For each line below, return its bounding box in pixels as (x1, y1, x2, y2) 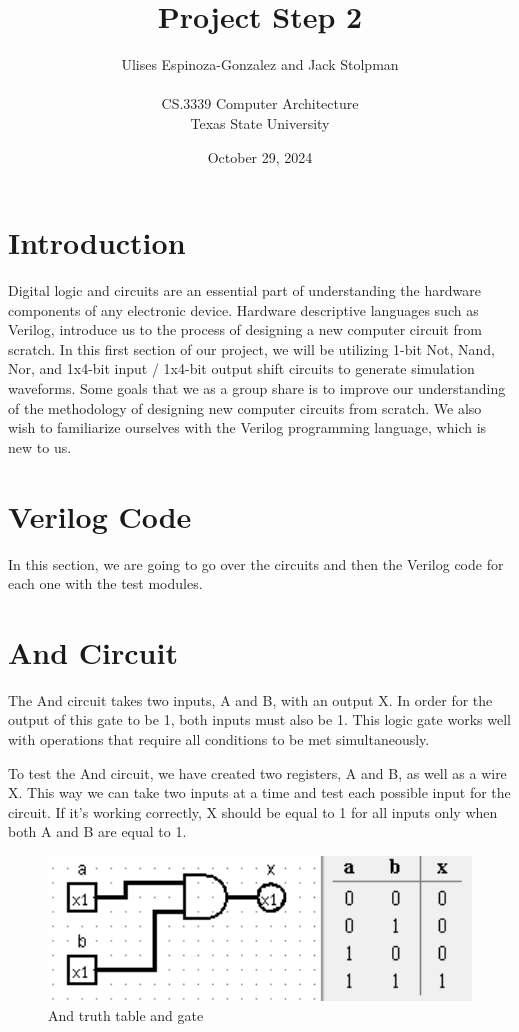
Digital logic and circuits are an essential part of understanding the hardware (8, 280, 481, 301)
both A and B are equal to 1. (8, 821, 187, 842)
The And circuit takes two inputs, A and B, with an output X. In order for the (8, 689, 493, 710)
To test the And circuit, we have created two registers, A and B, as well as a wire (8, 762, 507, 783)
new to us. (8, 436, 72, 457)
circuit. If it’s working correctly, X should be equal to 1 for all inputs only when (8, 801, 498, 822)
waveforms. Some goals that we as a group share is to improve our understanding (8, 378, 506, 398)
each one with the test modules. (8, 573, 203, 594)
